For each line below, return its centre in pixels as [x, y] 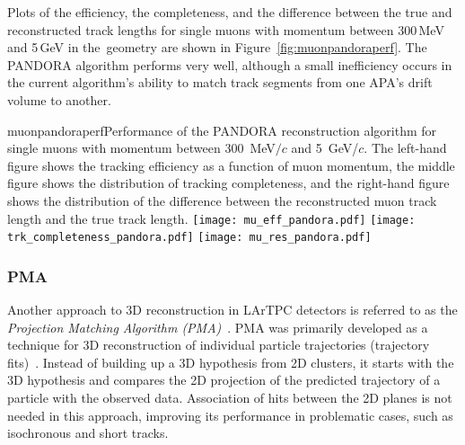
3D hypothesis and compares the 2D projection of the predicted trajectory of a [224, 380]
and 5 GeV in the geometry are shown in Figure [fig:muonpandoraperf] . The [217, 47]
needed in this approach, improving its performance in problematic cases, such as [230, 415]
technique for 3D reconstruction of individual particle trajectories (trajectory [219, 345]
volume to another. [59, 99]
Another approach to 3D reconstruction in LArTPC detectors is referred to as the [232, 310]
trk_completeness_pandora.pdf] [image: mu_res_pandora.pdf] [189, 238]
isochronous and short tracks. [88, 433]
